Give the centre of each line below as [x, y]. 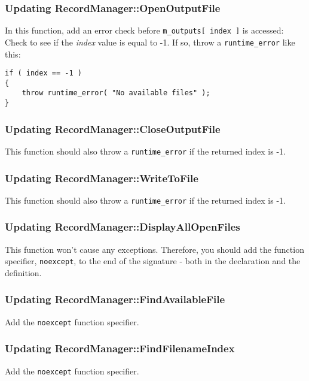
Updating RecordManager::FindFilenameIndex [120, 348]
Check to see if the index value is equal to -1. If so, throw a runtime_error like [150, 42]
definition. [23, 272]
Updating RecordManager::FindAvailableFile [115, 299]
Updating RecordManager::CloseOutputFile [113, 128]
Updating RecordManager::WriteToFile [102, 178]
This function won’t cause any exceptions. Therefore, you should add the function [154, 249]
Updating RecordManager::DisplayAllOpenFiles [123, 227]
